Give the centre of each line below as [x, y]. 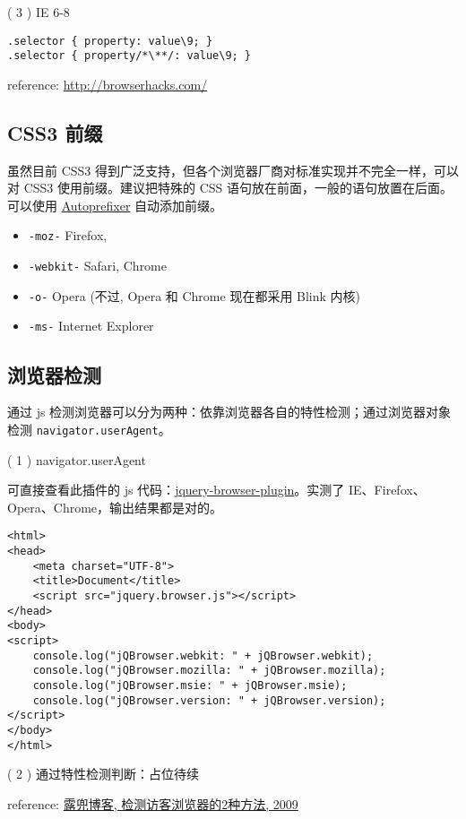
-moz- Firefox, [68, 235]
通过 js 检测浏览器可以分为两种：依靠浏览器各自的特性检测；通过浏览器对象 [229, 412]
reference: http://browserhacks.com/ [108, 84]
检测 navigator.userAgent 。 [89, 429]
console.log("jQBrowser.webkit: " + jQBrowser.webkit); [203, 655]
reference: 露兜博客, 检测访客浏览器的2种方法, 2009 [153, 803]
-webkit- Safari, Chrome [97, 266]
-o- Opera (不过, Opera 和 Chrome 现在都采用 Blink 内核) [194, 295]
